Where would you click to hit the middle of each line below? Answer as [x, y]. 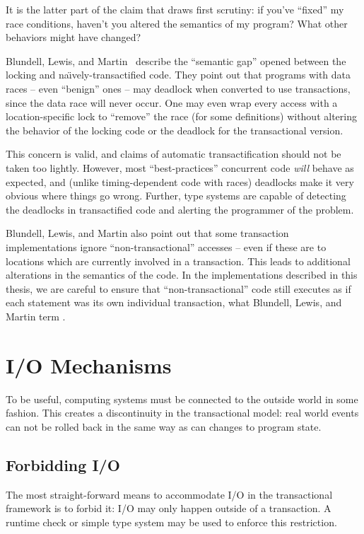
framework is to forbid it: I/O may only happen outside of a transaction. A [169, 508]
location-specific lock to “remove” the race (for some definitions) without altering [181, 116]
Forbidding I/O [63, 464]
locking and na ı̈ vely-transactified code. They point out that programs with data [178, 75]
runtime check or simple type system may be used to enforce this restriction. [171, 522]
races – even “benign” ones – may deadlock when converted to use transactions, [178, 88]
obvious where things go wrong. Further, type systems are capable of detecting [176, 196]
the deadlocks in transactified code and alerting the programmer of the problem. [180, 209]
